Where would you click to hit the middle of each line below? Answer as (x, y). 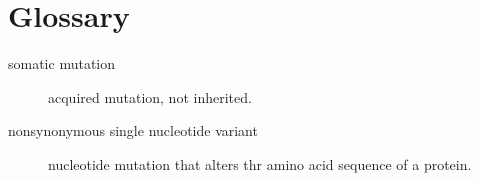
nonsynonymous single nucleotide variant (133, 130)
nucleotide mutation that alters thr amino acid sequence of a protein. (260, 163)
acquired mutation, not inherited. (150, 96)
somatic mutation (62, 63)
